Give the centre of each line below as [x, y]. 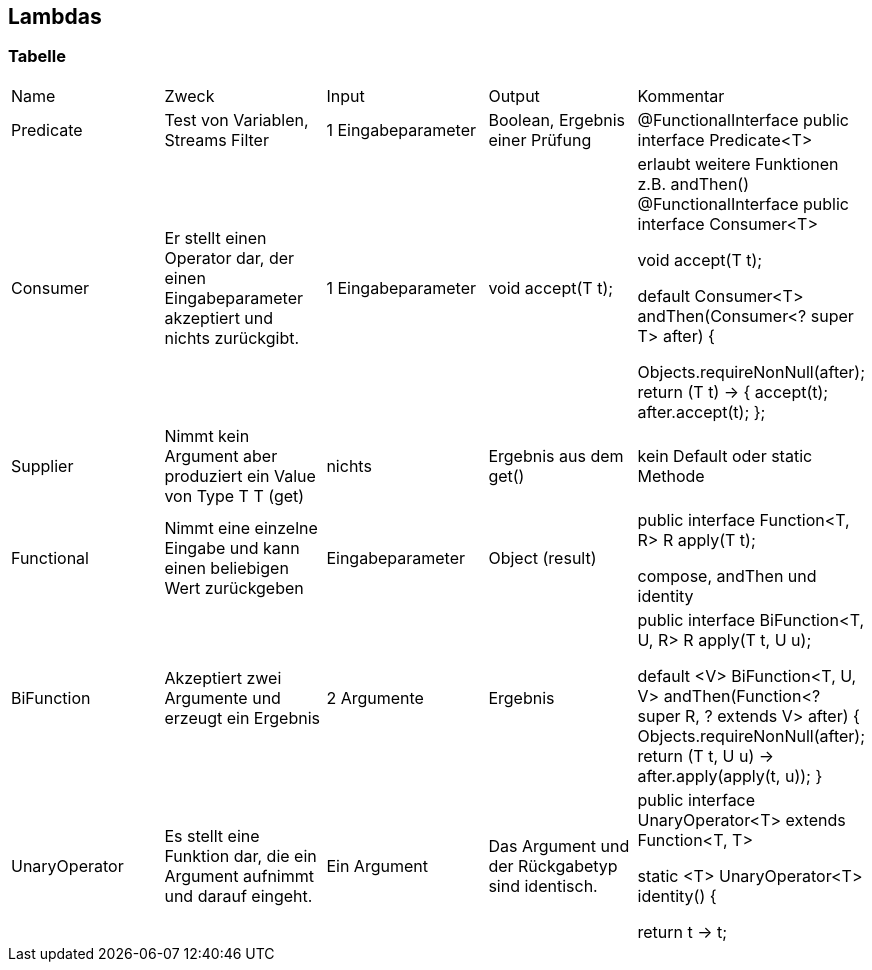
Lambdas [55, 16]
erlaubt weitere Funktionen [738, 163]
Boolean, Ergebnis [557, 119]
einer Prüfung [540, 139]
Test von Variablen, [236, 119]
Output [514, 95]
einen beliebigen [226, 567]
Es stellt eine [212, 835]
